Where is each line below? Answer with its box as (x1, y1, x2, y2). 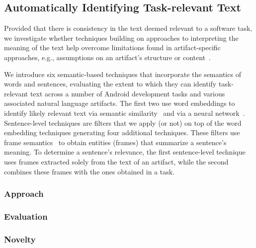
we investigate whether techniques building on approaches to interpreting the (4, 32, 239, 43)
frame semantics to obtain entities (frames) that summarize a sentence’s (4, 137, 227, 147)
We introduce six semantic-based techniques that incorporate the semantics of (4, 69, 241, 79)
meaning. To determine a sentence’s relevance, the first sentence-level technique (4, 147, 246, 157)
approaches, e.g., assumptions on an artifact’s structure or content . (4, 52, 211, 62)
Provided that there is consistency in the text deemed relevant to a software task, (4, 23, 253, 33)
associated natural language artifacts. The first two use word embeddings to (4, 98, 235, 108)
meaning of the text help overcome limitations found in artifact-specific (4, 42, 221, 53)
